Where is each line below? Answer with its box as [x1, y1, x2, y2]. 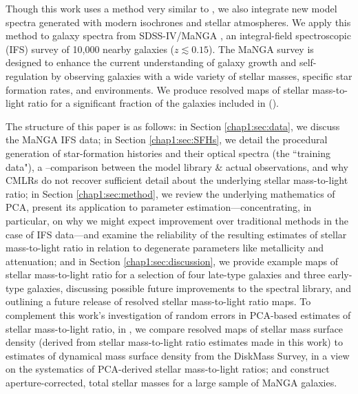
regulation [6, 68, 48, 83]
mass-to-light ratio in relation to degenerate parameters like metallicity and [6, 240, 324, 255]
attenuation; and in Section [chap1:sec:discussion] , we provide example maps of [6, 253, 339, 268]
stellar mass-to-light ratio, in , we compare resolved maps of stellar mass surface [6, 321, 344, 335]
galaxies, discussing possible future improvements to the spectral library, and [27, 280, 352, 295]
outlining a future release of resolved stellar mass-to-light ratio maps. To [6, 294, 311, 309]
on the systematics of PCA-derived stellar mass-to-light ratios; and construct [6, 362, 330, 376]
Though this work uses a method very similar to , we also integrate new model [6, 1, 337, 15]
